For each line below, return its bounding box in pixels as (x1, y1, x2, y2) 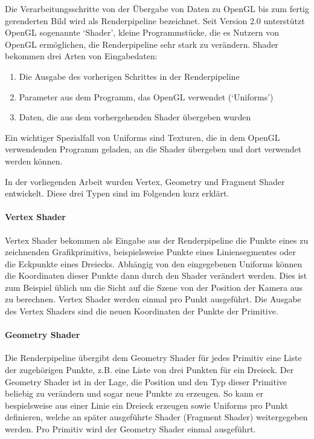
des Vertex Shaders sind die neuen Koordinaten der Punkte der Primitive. (5, 305, 278, 317)
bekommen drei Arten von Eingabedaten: (5, 50, 158, 62)
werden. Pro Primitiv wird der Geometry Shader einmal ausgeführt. (5, 423, 256, 435)
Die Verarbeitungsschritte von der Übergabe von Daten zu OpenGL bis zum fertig (5, 2, 309, 15)
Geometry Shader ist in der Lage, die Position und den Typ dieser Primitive (5, 375, 287, 388)
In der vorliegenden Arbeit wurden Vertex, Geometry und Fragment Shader (5, 175, 285, 187)
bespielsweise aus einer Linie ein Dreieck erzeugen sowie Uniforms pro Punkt (5, 398, 289, 411)
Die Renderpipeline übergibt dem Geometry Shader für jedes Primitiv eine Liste (5, 351, 302, 364)
